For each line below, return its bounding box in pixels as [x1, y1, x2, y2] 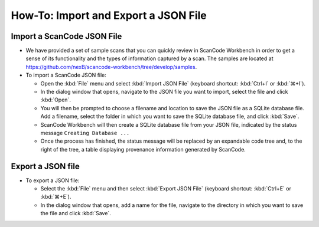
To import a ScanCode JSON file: [25, 71, 106, 79]
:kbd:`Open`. [40, 96, 71, 103]
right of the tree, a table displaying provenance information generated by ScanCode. [40, 146, 246, 153]
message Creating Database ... [40, 129, 130, 136]
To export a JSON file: [25, 177, 80, 184]
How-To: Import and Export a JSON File [11, 9, 207, 22]
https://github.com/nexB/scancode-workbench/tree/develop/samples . [25, 63, 197, 70]
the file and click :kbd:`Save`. [40, 210, 112, 217]
